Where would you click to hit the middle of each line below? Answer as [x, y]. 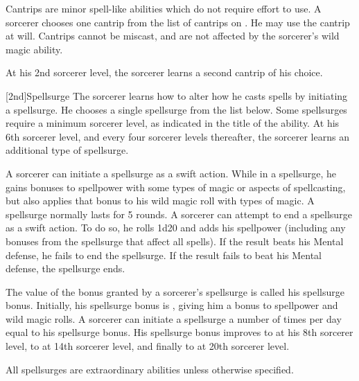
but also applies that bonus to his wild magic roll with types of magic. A [160, 201]
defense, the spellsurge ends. [65, 268]
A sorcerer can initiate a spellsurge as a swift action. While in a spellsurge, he [171, 173]
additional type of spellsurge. [67, 150]
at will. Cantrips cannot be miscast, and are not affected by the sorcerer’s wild [173, 36]
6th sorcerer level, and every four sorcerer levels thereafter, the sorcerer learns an [177, 136]
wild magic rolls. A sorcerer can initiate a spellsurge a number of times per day [174, 318]
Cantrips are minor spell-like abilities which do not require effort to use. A [164, 8]
